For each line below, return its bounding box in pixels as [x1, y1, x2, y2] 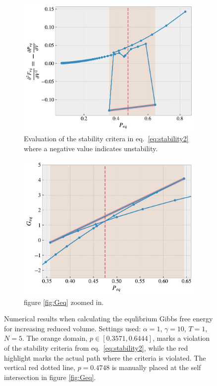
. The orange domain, [22, 333, 88, 343]
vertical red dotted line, [4, 362, 75, 373]
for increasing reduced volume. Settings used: [4, 323, 141, 333]
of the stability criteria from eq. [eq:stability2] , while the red [4, 343, 188, 353]
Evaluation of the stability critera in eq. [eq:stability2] [24, 133, 189, 144]
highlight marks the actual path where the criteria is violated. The [4, 352, 206, 363]
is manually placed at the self [111, 362, 201, 373]
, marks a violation [152, 333, 210, 343]
